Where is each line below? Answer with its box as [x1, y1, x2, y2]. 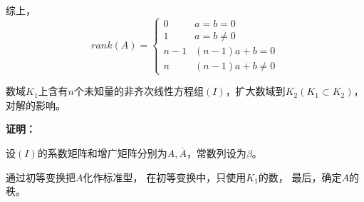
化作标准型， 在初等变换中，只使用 [83, 169, 246, 184]
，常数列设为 [186, 145, 246, 160]
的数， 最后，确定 [258, 169, 342, 184]
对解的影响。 [6, 97, 66, 112]
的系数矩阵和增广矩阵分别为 [37, 145, 167, 160]
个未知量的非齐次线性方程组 [73, 84, 204, 99]
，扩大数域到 [225, 84, 286, 99]
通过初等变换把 [6, 169, 76, 184]
